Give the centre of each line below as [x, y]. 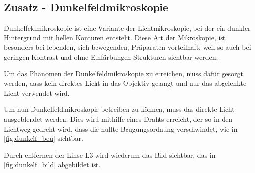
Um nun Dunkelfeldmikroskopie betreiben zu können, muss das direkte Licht [119, 109]
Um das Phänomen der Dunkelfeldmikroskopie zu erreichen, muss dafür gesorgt [124, 73]
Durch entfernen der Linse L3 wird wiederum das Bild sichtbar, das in [110, 155]
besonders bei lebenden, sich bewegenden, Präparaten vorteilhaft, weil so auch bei [127, 47]
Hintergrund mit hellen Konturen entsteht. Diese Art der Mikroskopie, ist [115, 37]
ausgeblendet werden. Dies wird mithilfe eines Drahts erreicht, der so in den [118, 119]
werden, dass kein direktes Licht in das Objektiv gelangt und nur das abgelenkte [125, 83]
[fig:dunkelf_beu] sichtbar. [44, 138]
